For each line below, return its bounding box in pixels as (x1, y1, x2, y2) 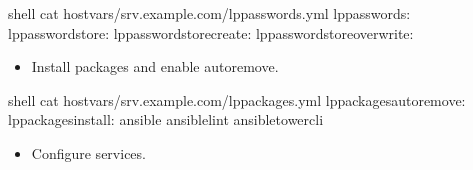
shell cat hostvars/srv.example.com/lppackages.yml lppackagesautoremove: (8, 89, 466, 110)
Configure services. (31, 142, 146, 163)
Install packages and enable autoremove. (31, 56, 279, 77)
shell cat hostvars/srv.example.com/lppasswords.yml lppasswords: (8, 3, 411, 23)
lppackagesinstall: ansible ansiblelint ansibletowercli (8, 109, 324, 130)
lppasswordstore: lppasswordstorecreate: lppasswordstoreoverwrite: (8, 22, 414, 43)
